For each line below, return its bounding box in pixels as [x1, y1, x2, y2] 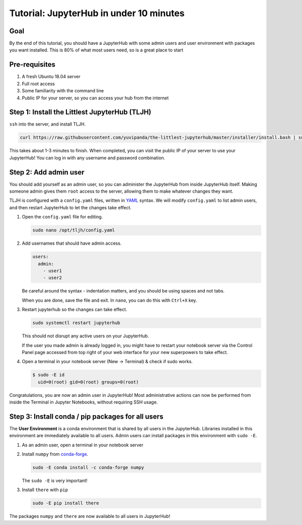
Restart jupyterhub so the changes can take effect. [22, 307, 127, 313]
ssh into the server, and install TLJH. [9, 121, 86, 127]
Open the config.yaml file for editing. [22, 214, 103, 220]
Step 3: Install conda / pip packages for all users [9, 412, 164, 421]
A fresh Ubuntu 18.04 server [22, 74, 81, 80]
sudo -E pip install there [32, 500, 99, 506]
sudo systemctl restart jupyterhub [32, 320, 120, 326]
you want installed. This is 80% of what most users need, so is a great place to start [9, 47, 184, 53]
